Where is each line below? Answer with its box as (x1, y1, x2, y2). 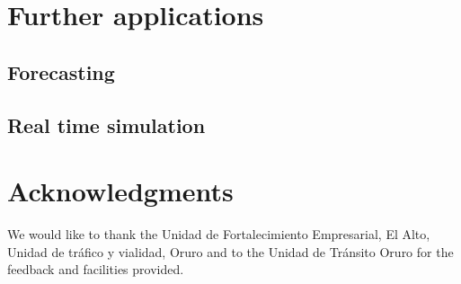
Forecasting (7, 58, 115, 85)
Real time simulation (7, 111, 206, 138)
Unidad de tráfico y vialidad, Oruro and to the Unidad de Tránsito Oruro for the (7, 242, 454, 261)
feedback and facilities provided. (7, 260, 184, 279)
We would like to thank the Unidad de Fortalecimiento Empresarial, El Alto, (7, 225, 430, 244)
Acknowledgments (7, 173, 234, 209)
